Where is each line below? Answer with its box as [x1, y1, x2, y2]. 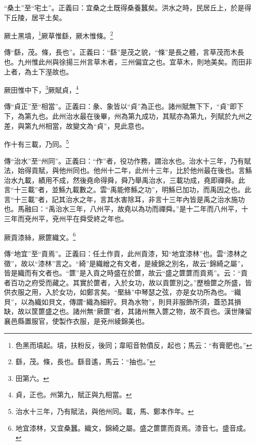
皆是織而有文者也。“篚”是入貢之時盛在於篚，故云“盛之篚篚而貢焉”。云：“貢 [4, 268, 248, 278]
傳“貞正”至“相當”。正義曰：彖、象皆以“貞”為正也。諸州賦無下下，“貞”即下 [4, 101, 244, 111]
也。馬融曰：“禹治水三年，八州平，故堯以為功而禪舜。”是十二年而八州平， [4, 204, 242, 214]
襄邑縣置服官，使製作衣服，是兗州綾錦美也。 [4, 316, 149, 326]
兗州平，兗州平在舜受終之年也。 [24, 213, 128, 224]
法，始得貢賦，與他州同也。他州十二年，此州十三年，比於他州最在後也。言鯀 [4, 165, 252, 175]
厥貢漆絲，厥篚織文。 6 [4, 230, 76, 242]
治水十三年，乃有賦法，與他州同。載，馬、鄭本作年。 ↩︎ [15, 406, 194, 416]
